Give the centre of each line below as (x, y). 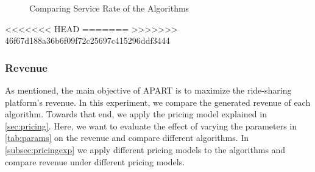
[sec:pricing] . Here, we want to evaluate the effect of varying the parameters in (151, 126)
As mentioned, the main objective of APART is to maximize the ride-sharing (148, 90)
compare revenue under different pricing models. (95, 161)
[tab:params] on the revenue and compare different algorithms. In (127, 138)
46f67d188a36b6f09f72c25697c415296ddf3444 (87, 40)
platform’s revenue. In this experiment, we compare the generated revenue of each (158, 102)
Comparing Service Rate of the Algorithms (109, 8)
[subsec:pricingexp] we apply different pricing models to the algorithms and (145, 149)
